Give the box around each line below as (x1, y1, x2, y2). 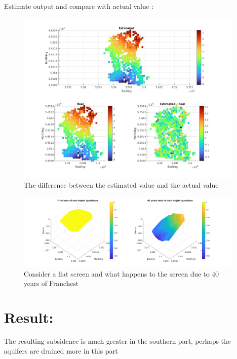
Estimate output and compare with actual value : (4, 1, 154, 11)
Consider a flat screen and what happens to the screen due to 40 (24, 268, 219, 279)
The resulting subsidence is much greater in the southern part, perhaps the (4, 336, 231, 346)
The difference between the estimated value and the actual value (24, 180, 219, 190)
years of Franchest (24, 278, 79, 288)
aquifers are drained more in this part (4, 345, 118, 356)
